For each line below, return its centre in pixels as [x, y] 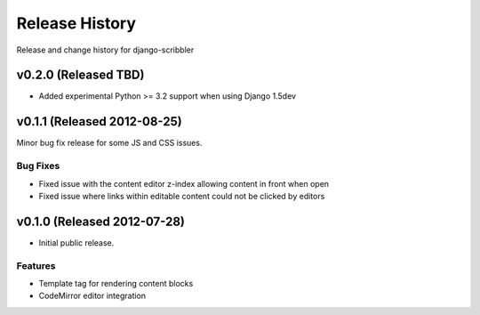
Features [36, 265]
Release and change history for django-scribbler [105, 50]
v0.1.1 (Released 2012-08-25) [99, 121]
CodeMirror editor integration [92, 296]
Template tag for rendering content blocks [116, 283]
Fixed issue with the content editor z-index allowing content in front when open [184, 183]
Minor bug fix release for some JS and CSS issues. [109, 143]
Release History [76, 23]
